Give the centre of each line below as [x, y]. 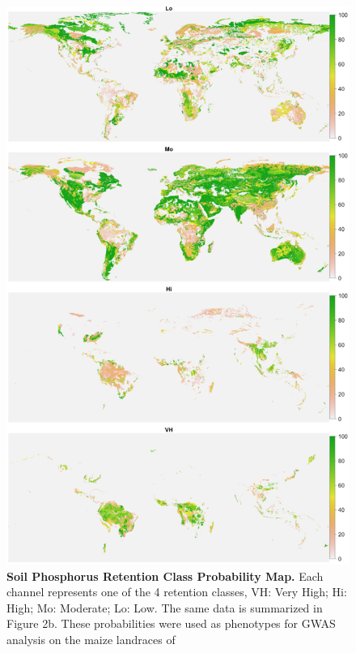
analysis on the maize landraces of [91, 640]
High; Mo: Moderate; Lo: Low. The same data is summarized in [165, 607]
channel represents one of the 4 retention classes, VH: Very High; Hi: [177, 592]
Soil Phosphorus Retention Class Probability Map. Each [165, 576]
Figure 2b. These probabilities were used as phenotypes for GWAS [171, 623]
